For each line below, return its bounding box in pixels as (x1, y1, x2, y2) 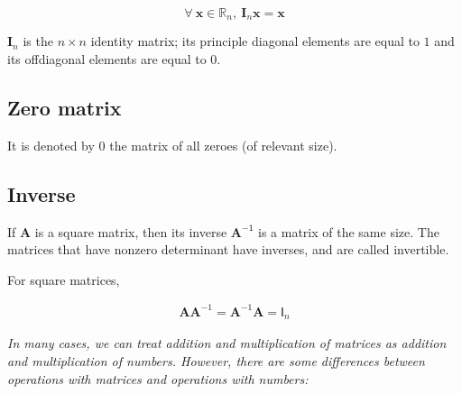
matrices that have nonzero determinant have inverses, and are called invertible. (7, 240, 449, 259)
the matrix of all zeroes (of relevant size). (109, 135, 337, 154)
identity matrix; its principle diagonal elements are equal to (90, 32, 420, 50)
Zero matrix (7, 94, 122, 122)
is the (23, 32, 53, 50)
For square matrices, (7, 270, 120, 289)
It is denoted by (7, 135, 95, 154)
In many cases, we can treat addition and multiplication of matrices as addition (7, 334, 447, 353)
